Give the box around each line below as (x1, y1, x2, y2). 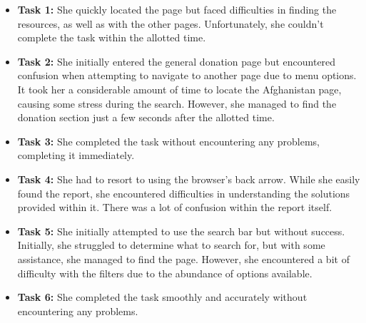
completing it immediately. (17, 148, 135, 163)
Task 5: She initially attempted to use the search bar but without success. (17, 223, 345, 238)
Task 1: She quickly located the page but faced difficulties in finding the (17, 2, 337, 16)
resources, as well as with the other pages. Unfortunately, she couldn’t (17, 16, 324, 31)
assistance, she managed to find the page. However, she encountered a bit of (17, 251, 350, 266)
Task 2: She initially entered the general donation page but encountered (17, 53, 336, 68)
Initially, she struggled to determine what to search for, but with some (17, 237, 325, 252)
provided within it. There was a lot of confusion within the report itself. (17, 200, 332, 215)
